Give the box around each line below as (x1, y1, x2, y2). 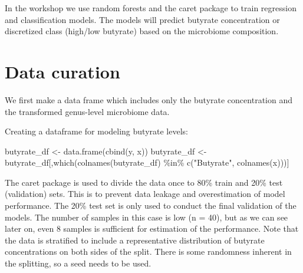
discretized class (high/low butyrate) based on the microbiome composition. (5, 25, 279, 37)
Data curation (5, 59, 120, 83)
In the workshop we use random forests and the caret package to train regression (5, 2, 297, 14)
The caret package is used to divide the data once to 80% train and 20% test (5, 176, 283, 188)
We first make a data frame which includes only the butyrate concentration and (5, 93, 292, 106)
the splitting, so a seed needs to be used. (5, 257, 151, 269)
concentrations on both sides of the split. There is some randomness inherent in (5, 245, 292, 258)
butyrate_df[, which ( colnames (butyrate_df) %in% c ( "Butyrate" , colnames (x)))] (5, 156, 289, 169)
